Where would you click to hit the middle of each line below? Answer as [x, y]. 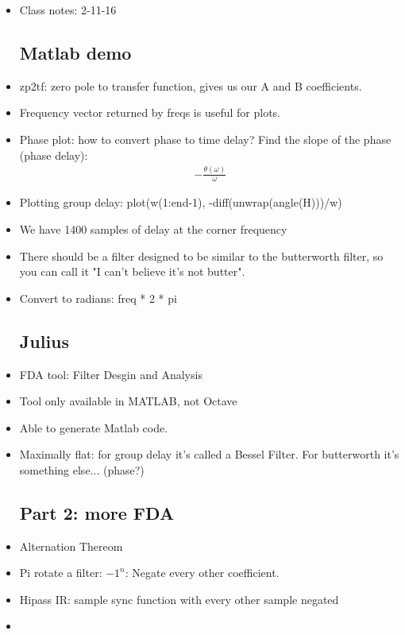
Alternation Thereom [71, 546]
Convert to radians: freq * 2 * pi [98, 298]
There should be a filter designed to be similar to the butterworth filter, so [201, 256]
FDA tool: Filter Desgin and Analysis [111, 374]
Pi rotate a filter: [61, 573]
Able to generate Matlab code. [94, 427]
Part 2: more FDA [97, 512]
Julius [44, 341]
